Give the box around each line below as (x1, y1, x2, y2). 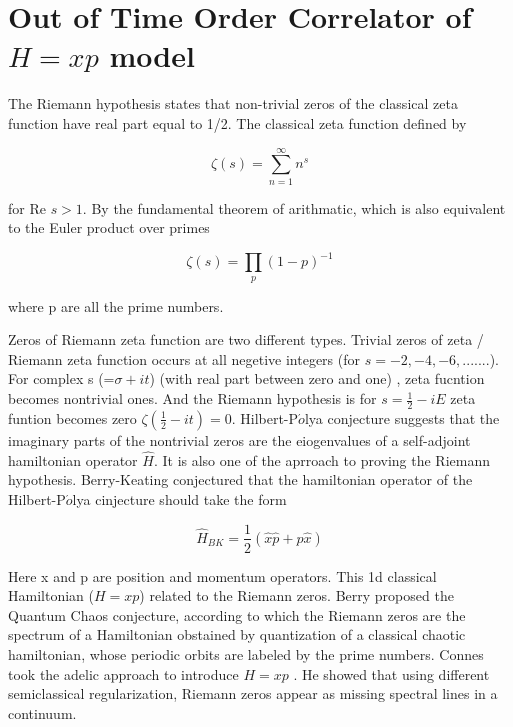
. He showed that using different (293, 663, 490, 684)
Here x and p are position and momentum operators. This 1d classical (8, 565, 437, 586)
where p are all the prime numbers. (8, 295, 224, 316)
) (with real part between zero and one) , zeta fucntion (149, 368, 485, 389)
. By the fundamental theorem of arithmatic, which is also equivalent (82, 197, 506, 218)
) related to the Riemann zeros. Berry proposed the (139, 585, 454, 606)
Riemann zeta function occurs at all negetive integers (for (8, 348, 361, 369)
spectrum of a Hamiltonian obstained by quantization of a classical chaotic (8, 624, 466, 645)
